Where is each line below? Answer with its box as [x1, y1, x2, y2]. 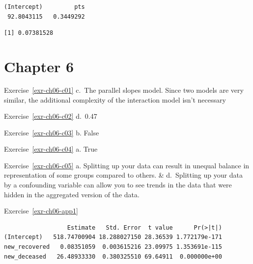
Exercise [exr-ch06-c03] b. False [4, 127, 99, 137]
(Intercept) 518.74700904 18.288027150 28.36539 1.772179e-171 [4, 234, 222, 241]
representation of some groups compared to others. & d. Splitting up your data [4, 170, 243, 180]
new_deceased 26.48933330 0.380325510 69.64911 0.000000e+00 [4, 253, 222, 260]
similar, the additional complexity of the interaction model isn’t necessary [4, 94, 226, 105]
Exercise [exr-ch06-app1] [4, 206, 78, 216]
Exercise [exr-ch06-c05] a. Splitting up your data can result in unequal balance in [4, 160, 250, 170]
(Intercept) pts [4, 3, 85, 10]
